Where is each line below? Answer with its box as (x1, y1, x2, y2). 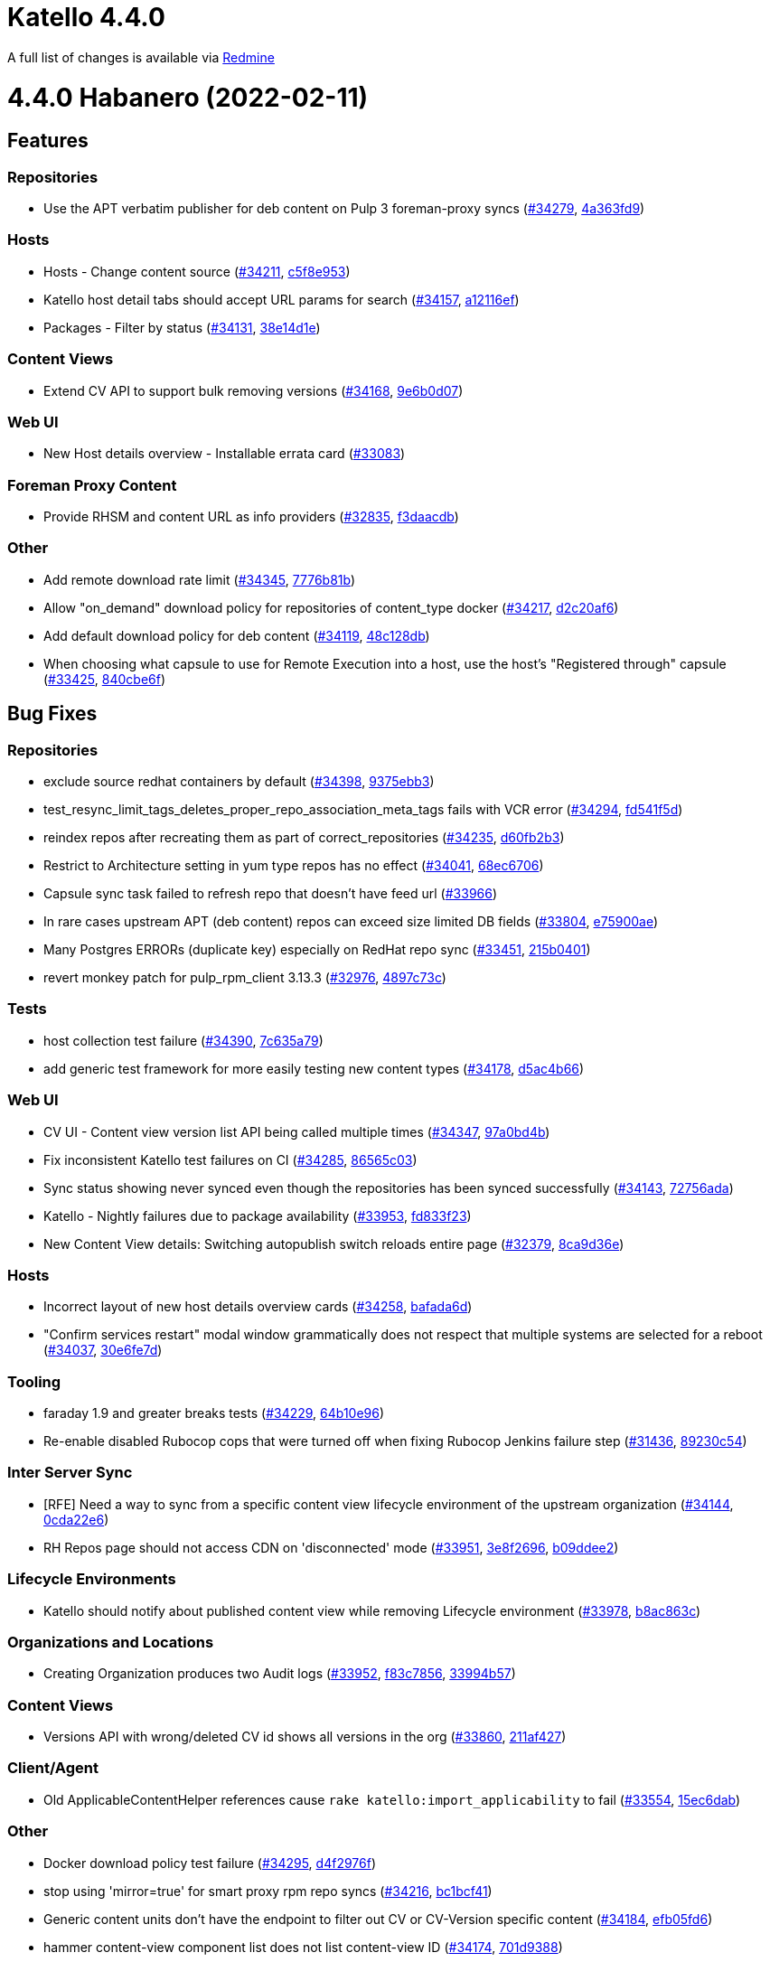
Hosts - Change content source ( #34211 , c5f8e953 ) (43, 263, 351, 279)
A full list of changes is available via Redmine (7, 49, 275, 65)
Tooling (7, 1372, 61, 1391)
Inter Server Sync (7, 1463, 133, 1482)
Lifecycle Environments (7, 1570, 176, 1589)
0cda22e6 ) (43, 1511, 109, 1527)
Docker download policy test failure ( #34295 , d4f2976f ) (43, 1854, 377, 1871)
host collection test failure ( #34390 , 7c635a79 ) (43, 1032, 324, 1048)
